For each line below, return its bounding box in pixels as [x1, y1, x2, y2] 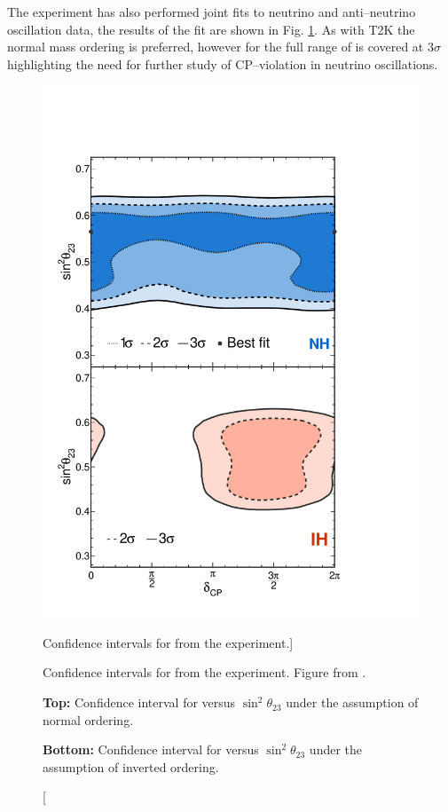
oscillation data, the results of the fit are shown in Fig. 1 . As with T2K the [7, 20, 415, 38]
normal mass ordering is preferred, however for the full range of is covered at [7, 37, 424, 56]
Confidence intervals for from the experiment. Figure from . [43, 663, 366, 682]
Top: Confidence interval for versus [43, 693, 236, 712]
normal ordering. [43, 710, 134, 729]
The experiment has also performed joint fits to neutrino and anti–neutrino [7, 3, 416, 20]
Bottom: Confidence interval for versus [43, 740, 259, 759]
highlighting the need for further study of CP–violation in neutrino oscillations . [7, 54, 438, 73]
